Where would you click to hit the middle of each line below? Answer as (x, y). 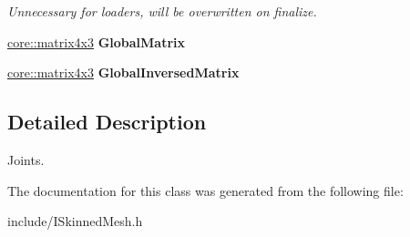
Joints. (26, 159)
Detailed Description (107, 122)
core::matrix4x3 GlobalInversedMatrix (123, 72)
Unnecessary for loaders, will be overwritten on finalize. (162, 11)
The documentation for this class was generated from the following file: (205, 190)
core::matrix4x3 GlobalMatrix (97, 41)
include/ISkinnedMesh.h (75, 221)
